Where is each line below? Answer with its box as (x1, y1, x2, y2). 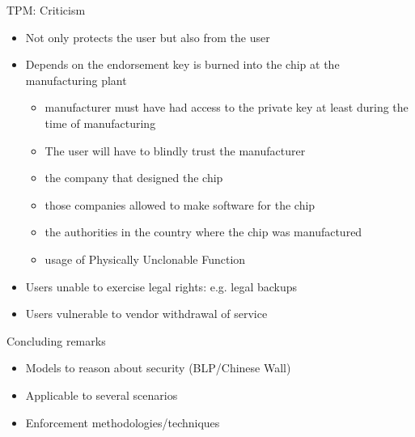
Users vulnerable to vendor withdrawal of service (25, 305, 268, 322)
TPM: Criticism (6, 2, 86, 18)
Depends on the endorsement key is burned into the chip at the (25, 56, 340, 73)
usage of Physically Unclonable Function (44, 250, 246, 267)
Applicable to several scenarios (25, 386, 178, 403)
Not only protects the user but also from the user (25, 28, 270, 45)
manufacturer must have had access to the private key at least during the (44, 99, 409, 116)
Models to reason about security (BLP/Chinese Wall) (25, 359, 291, 376)
